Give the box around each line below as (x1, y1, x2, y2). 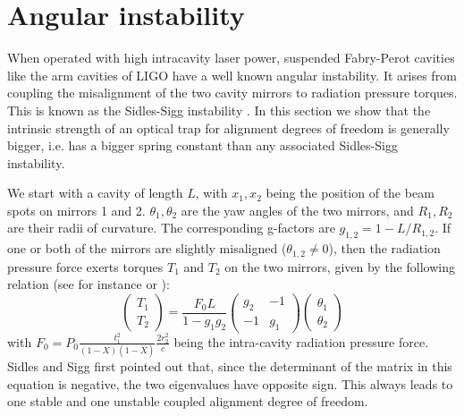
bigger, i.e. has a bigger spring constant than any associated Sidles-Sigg (7, 136, 398, 155)
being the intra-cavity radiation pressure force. (173, 332, 429, 351)
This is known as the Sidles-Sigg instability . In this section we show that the (7, 100, 431, 119)
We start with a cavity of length (7, 183, 183, 202)
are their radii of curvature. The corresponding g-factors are (7, 218, 335, 237)
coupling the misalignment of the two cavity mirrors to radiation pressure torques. (7, 83, 458, 102)
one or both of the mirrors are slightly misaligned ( (7, 239, 287, 258)
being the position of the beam (266, 183, 434, 202)
